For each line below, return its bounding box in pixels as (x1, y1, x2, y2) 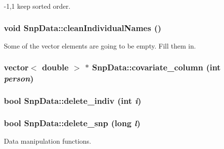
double (42, 61, 69, 73)
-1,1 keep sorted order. (4, 1, 71, 11)
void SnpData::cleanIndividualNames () (4, 21, 161, 33)
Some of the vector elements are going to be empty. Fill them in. (4, 40, 196, 50)
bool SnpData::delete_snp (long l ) (4, 116, 141, 129)
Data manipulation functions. (4, 136, 91, 146)
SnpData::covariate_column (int (92, 61, 221, 73)
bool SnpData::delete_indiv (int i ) (4, 95, 142, 107)
